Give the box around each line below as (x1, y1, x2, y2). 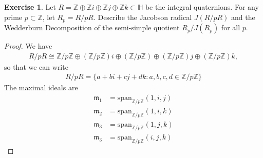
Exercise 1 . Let (4, 2, 56, 12)
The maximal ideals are (4, 82, 78, 93)
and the (231, 11, 255, 22)
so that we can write (4, 61, 68, 72)
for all (221, 22, 240, 33)
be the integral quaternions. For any (145, 2, 259, 12)
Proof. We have (4, 41, 52, 51)
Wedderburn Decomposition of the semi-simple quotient (4, 22, 180, 33)
